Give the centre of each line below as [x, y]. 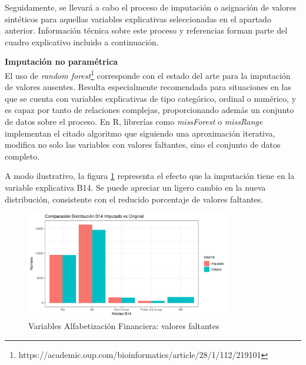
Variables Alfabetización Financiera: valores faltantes [124, 326]
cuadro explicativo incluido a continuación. [82, 42]
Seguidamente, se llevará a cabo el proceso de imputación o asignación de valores [151, 7]
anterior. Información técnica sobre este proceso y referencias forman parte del [146, 30]
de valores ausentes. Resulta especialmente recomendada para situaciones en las [148, 87]
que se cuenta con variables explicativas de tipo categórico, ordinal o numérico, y [151, 98]
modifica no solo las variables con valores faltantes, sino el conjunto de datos [143, 145]
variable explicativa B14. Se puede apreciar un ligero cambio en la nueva [135, 187]
